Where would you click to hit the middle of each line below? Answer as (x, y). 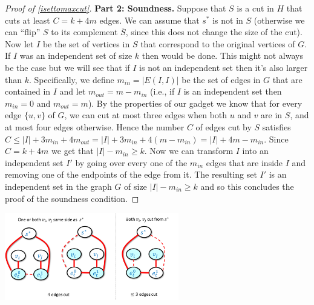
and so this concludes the (247, 186)
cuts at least (28, 20)
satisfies (276, 126)
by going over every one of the (131, 162)
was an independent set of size (76, 55)
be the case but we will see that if (67, 67)
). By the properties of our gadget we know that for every (195, 103)
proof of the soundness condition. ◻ (72, 198)
